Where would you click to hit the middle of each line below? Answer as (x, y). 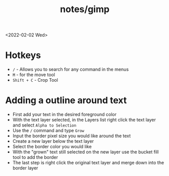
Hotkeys (23, 55)
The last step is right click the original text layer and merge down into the (88, 163)
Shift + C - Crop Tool (35, 80)
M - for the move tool (34, 75)
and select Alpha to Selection (44, 125)
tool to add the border (35, 157)
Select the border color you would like (52, 147)
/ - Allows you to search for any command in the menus (71, 70)
